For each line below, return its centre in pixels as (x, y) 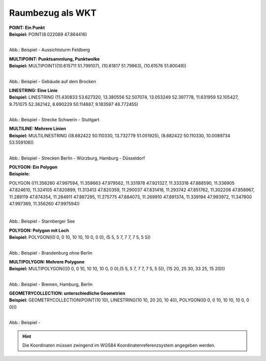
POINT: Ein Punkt (27, 28)
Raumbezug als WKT (53, 13)
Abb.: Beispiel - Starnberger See (42, 221)
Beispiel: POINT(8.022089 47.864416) (48, 34)
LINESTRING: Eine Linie (33, 90)
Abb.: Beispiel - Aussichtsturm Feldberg (50, 50)
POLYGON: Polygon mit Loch (39, 230)
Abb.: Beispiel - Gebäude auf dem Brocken (52, 81)
